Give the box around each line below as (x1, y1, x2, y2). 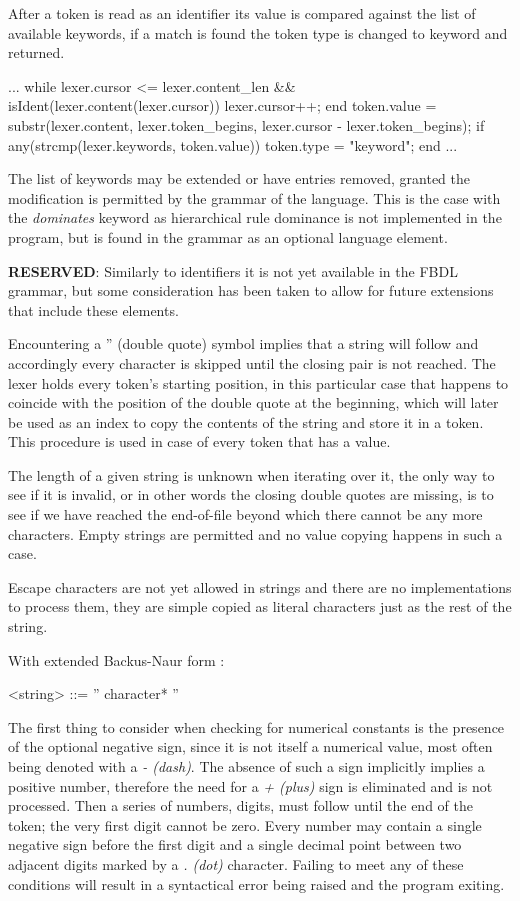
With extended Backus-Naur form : (8, 649, 225, 670)
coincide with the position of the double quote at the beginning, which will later (8, 392, 499, 413)
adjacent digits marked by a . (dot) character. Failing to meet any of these (8, 853, 464, 874)
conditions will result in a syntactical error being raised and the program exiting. (8, 873, 505, 894)
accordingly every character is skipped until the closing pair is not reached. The (8, 352, 496, 373)
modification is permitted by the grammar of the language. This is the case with (8, 187, 501, 208)
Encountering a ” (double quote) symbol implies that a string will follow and (8, 333, 479, 354)
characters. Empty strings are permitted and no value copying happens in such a (8, 523, 503, 544)
